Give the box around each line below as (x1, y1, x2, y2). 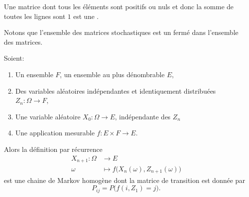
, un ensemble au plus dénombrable (60, 69, 165, 79)
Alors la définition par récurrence (4, 144, 102, 154)
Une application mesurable (15, 128, 95, 138)
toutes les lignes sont (4, 11, 66, 21)
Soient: (4, 53, 24, 63)
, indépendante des (115, 111, 171, 121)
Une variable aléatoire (15, 111, 81, 121)
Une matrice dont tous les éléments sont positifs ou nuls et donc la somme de (4, 1, 234, 11)
